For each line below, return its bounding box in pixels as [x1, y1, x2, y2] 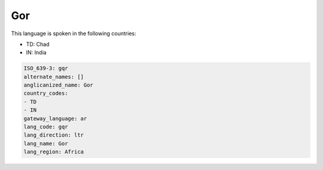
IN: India [26, 49, 47, 56]
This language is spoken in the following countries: [11, 30, 136, 37]
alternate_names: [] [23, 73, 84, 80]
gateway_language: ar [23, 115, 87, 122]
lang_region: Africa [23, 149, 84, 155]
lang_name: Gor [23, 140, 68, 147]
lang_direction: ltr [23, 132, 84, 138]
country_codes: [23, 90, 68, 97]
